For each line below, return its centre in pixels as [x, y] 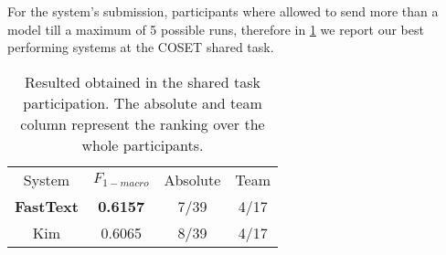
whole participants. [143, 144]
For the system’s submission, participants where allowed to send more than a [223, 11]
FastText [47, 206]
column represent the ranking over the [143, 123]
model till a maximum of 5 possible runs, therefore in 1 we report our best [216, 29]
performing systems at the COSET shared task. [141, 47]
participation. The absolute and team [143, 102]
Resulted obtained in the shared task [143, 81]
